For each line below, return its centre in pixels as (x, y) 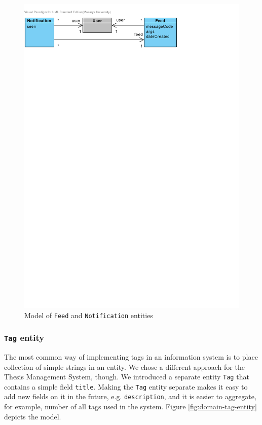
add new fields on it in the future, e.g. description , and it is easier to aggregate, (130, 396)
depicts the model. (33, 416)
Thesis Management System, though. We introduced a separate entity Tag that (127, 377)
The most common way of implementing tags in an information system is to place (131, 356)
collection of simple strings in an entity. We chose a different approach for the (124, 366)
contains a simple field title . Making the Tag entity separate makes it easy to (126, 386)
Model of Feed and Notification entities (89, 315)
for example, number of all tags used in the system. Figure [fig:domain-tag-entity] (130, 407)
